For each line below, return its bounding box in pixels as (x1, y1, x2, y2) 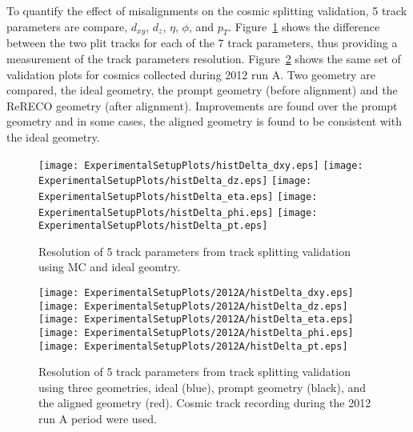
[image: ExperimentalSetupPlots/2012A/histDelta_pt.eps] (38, 340, 348, 352)
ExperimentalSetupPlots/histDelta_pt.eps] (38, 220, 268, 232)
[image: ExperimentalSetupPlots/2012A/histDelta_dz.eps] (38, 300, 348, 312)
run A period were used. (38, 410, 157, 427)
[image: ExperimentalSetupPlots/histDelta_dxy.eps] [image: (38, 159, 363, 171)
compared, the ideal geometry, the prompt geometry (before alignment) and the (6, 82, 398, 98)
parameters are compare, (6, 18, 128, 34)
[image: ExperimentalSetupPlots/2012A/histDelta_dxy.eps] (38, 287, 354, 299)
